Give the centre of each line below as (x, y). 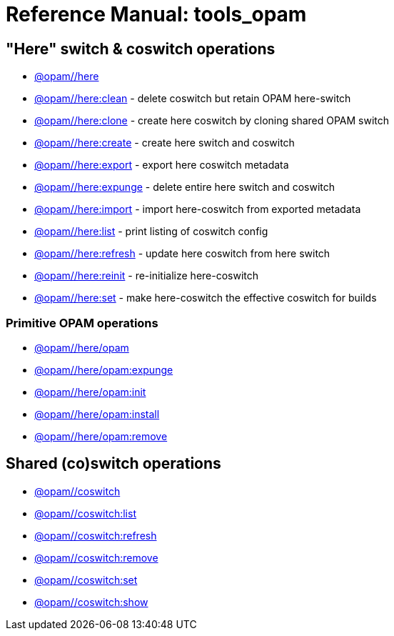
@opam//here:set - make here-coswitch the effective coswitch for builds (206, 298)
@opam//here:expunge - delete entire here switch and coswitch (185, 187)
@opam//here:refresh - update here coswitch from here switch (182, 254)
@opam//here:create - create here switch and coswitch (165, 143)
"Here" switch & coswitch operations (141, 49)
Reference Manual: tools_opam (156, 14)
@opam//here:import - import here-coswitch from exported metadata (198, 209)
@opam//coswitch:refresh (96, 535)
